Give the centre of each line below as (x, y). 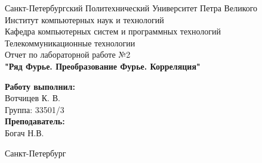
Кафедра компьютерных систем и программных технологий (113, 31)
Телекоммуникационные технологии (70, 43)
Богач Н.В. (24, 132)
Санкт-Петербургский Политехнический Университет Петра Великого (131, 8)
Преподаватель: (35, 121)
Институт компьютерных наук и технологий (84, 19)
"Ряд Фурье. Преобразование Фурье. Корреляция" (103, 66)
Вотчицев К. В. (33, 98)
